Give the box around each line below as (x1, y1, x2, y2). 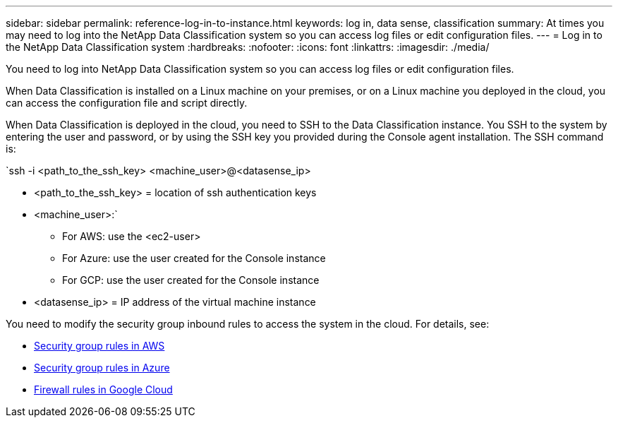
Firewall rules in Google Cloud (34, 383, 173, 395)
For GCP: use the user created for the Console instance (62, 274, 320, 286)
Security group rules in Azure (34, 362, 170, 374)
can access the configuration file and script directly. (6, 97, 248, 109)
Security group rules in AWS (34, 340, 165, 352)
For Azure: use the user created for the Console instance (62, 252, 326, 264)
